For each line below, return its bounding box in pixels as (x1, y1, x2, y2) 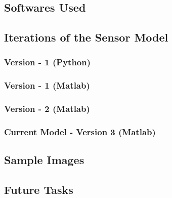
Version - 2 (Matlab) (4, 102, 90, 115)
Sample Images (4, 152, 84, 168)
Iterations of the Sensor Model (4, 29, 168, 45)
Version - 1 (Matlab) (4, 79, 90, 92)
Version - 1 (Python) (4, 56, 91, 68)
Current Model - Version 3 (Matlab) (4, 126, 156, 138)
